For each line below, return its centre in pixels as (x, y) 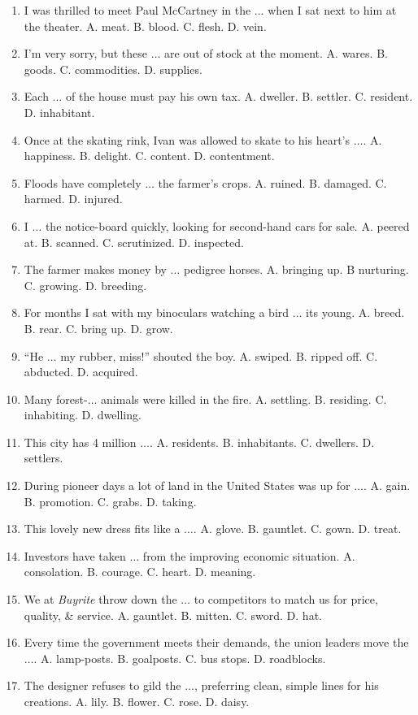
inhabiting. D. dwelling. (83, 415)
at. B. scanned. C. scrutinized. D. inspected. (134, 242)
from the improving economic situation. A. (249, 555)
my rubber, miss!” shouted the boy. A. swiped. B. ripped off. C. (219, 355)
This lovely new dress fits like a (102, 529)
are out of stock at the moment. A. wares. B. (276, 53)
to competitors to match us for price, (286, 599)
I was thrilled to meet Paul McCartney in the (137, 10)
